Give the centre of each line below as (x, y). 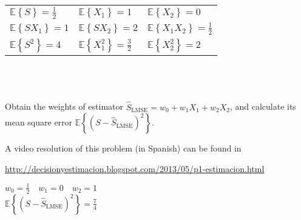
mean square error (39, 122)
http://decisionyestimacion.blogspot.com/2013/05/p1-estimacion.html (135, 168)
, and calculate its (263, 106)
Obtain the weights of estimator (64, 106)
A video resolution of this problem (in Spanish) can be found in (123, 148)
